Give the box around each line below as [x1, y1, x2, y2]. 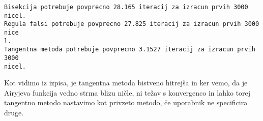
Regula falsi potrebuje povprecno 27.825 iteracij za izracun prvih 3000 [4, 20, 259, 28]
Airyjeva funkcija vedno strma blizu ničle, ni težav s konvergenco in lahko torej [4, 87, 251, 98]
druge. [4, 107, 24, 118]
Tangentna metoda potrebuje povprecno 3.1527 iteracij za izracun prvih [4, 46, 255, 53]
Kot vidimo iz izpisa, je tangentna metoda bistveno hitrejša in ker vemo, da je [4, 77, 248, 88]
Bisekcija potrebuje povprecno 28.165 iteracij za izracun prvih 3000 [4, 4, 248, 11]
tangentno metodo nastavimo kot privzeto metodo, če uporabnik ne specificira [4, 97, 248, 108]
